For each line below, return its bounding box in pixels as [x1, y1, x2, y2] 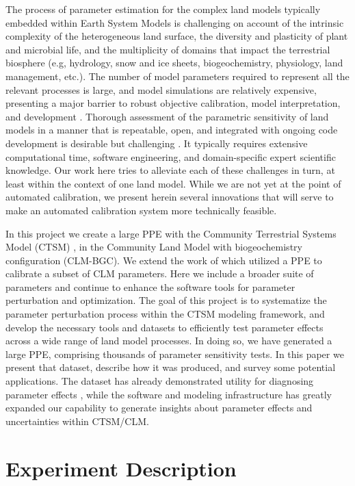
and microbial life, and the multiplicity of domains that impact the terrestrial [5, 42, 330, 56]
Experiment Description [5, 454, 237, 482]
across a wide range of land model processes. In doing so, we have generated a [5, 333, 332, 348]
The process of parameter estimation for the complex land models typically [5, 2, 321, 16]
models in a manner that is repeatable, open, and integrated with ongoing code [5, 123, 338, 137]
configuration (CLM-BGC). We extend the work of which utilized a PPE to [5, 253, 322, 267]
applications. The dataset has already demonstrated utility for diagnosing [5, 374, 314, 388]
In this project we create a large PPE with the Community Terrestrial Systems [5, 226, 337, 240]
